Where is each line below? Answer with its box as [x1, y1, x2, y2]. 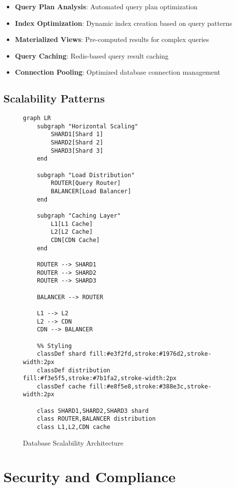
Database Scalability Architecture [23, 437, 124, 448]
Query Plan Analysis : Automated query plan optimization [15, 1, 198, 11]
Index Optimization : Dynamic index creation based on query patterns [15, 18, 232, 28]
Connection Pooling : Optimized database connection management [15, 67, 220, 77]
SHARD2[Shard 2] [51, 139, 103, 146]
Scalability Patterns [3, 91, 105, 106]
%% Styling [37, 342, 72, 349]
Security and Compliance [3, 466, 176, 486]
